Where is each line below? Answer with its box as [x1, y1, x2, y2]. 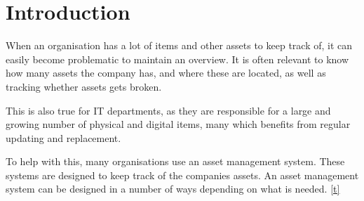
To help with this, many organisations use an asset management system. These [6, 154, 345, 169]
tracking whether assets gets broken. [6, 79, 162, 93]
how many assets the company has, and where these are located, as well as [6, 65, 326, 80]
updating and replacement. [6, 130, 121, 145]
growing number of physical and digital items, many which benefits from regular [6, 117, 351, 131]
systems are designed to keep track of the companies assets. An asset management [6, 167, 359, 182]
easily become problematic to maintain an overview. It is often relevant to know [6, 51, 349, 66]
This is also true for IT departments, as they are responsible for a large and [6, 103, 331, 117]
